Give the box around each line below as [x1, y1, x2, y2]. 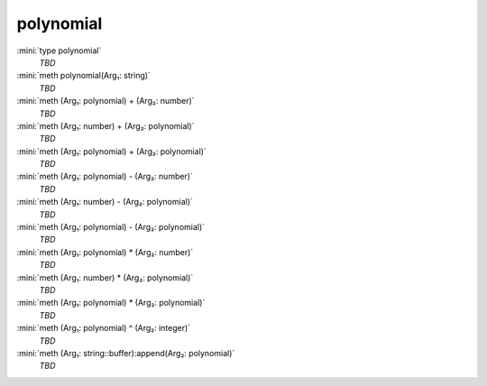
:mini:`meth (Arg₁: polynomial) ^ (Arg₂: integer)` [16, 323, 191, 334]
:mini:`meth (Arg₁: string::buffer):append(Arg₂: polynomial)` [16, 347, 235, 358]
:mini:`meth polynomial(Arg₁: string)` [16, 70, 151, 81]
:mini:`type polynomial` [16, 45, 102, 56]
